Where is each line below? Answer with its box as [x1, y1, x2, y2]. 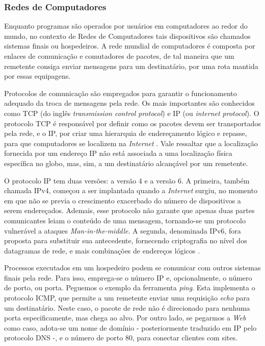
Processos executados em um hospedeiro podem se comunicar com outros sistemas [4, 262, 261, 273]
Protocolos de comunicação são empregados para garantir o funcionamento [4, 87, 237, 98]
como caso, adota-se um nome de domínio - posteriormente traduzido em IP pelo [4, 322, 257, 333]
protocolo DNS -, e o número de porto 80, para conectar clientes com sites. [4, 332, 237, 343]
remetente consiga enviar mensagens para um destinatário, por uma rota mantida [4, 60, 258, 71]
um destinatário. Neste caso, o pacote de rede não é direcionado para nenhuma [4, 302, 250, 313]
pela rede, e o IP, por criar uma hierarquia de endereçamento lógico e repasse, [4, 128, 247, 139]
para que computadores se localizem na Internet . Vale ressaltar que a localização [4, 137, 258, 148]
